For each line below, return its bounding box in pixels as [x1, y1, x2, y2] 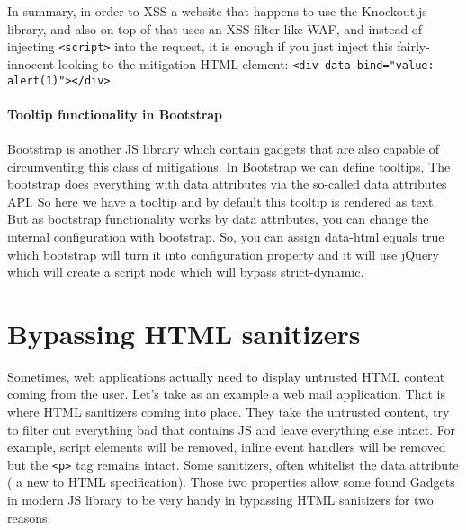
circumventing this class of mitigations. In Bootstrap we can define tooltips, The [7, 156, 451, 175]
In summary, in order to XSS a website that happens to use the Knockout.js [7, 2, 427, 20]
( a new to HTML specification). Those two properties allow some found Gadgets [7, 473, 455, 491]
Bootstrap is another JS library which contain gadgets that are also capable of [7, 138, 440, 157]
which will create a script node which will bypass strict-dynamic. [7, 262, 364, 281]
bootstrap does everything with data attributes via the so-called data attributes [7, 174, 447, 193]
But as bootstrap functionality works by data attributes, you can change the [7, 209, 429, 228]
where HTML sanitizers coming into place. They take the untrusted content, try [7, 402, 450, 421]
